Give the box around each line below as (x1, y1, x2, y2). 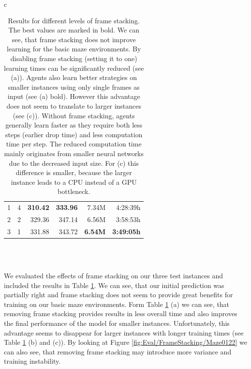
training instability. (4, 356, 61, 366)
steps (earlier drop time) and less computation (5, 129, 143, 139)
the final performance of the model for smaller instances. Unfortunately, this (4, 318, 230, 328)
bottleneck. (58, 186, 90, 196)
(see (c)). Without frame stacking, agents (13, 110, 135, 120)
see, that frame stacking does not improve (12, 34, 136, 44)
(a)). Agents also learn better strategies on (11, 72, 137, 82)
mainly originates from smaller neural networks (4, 148, 144, 158)
